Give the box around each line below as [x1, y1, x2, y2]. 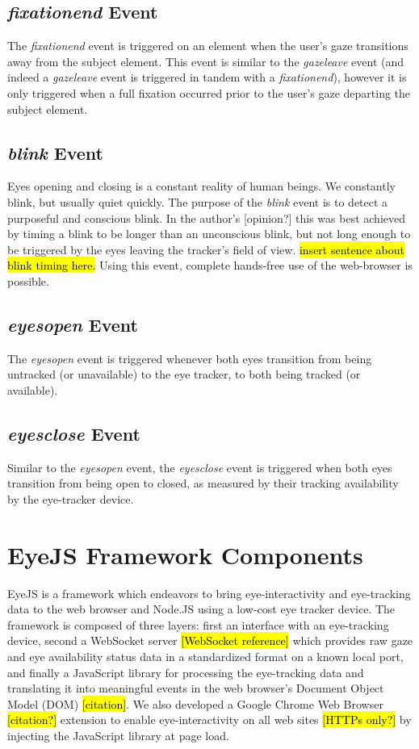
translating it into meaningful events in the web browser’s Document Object [7, 680, 384, 697]
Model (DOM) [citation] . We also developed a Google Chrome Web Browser [7, 695, 383, 712]
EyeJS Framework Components [7, 538, 363, 571]
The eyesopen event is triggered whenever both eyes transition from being [7, 349, 372, 366]
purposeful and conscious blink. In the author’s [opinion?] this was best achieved [7, 209, 405, 226]
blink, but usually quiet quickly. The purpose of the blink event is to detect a [7, 193, 388, 210]
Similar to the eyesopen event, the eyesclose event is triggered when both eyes [7, 458, 392, 475]
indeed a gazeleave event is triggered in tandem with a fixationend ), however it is [7, 69, 407, 86]
